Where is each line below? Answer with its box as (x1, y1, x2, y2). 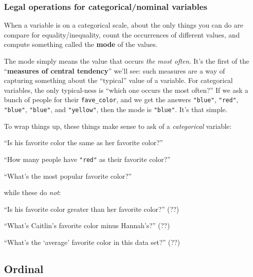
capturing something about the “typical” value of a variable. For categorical (4, 75, 233, 85)
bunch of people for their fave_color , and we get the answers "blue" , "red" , (4, 94, 238, 105)
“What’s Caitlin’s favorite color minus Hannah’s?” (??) (4, 220, 170, 231)
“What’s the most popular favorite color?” (4, 170, 132, 181)
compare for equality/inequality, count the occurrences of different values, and (4, 29, 240, 40)
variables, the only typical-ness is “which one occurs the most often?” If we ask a (4, 84, 249, 95)
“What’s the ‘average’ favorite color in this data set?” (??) (4, 237, 180, 247)
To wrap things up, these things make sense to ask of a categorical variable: (4, 120, 232, 131)
